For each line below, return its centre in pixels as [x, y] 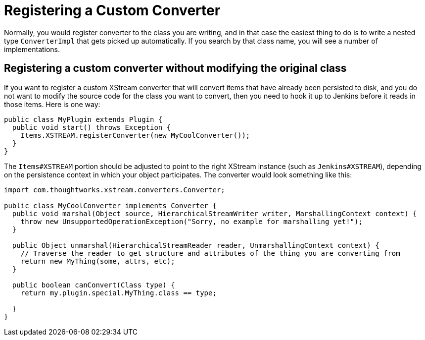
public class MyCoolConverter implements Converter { [110, 205]
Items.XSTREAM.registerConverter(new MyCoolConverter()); [135, 135]
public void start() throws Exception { [92, 127]
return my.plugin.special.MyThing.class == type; [118, 293]
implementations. [32, 49]
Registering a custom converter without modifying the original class [175, 68]
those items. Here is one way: [52, 104]
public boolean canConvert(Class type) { [94, 285]
